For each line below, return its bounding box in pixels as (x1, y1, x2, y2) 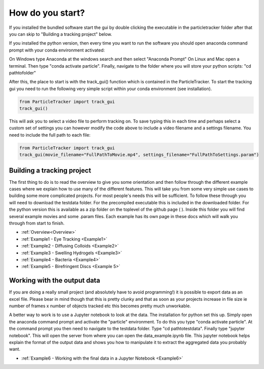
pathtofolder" (9, 70, 36, 75)
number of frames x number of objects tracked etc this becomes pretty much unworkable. (9, 303, 191, 309)
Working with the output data (9, 276, 100, 285)
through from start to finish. (9, 221, 65, 226)
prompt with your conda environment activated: (9, 47, 105, 53)
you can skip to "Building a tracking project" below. (9, 31, 112, 37)
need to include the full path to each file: (9, 132, 90, 138)
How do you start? (9, 7, 85, 18)
